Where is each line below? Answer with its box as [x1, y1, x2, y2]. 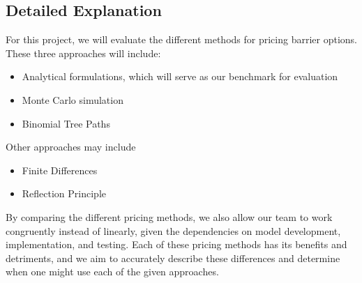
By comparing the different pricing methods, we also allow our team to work [6, 209, 333, 224]
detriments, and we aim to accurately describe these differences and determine [6, 250, 340, 265]
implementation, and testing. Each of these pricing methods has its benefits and [6, 237, 347, 252]
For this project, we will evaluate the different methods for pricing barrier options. [6, 32, 357, 47]
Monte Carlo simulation [22, 92, 123, 107]
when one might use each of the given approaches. [6, 264, 219, 279]
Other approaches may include [6, 139, 136, 154]
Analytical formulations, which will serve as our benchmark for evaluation [22, 69, 338, 84]
